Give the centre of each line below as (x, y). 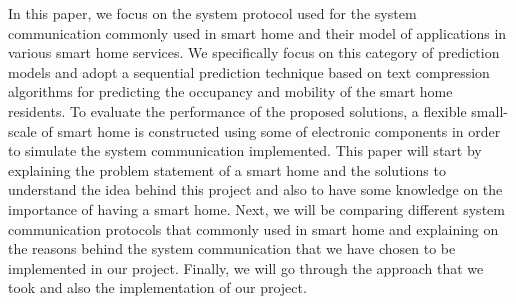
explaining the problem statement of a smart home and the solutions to (227, 169)
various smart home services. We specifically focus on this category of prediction (254, 52)
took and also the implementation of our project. (157, 287)
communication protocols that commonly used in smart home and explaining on (253, 228)
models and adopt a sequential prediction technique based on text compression (249, 71)
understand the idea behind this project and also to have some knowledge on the (255, 189)
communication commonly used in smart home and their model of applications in (257, 32)
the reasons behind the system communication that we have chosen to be (232, 248)
